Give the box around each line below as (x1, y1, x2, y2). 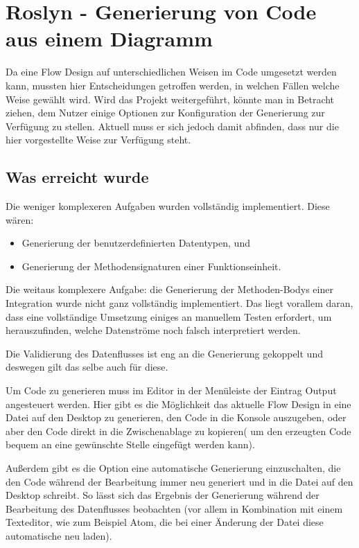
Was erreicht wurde (6, 166, 149, 188)
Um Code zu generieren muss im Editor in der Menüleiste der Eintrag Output (6, 383, 337, 398)
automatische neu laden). (6, 528, 112, 542)
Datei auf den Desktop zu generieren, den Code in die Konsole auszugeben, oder (6, 410, 347, 425)
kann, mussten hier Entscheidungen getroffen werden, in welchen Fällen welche (6, 78, 340, 92)
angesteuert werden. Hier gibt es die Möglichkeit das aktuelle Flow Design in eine (6, 396, 351, 411)
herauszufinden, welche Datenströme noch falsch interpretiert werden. (6, 323, 301, 337)
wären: (6, 212, 34, 227)
